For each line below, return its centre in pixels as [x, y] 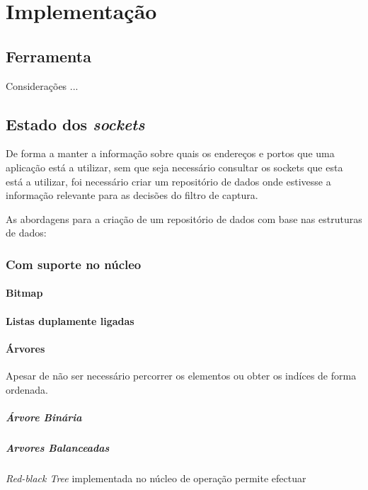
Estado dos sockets [75, 124]
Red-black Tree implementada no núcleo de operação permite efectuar [156, 478]
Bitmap [24, 293]
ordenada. [27, 389]
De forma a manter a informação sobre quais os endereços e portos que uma [170, 153]
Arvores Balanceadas [58, 447]
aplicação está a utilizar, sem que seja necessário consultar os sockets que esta [174, 167]
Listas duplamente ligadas [70, 320]
